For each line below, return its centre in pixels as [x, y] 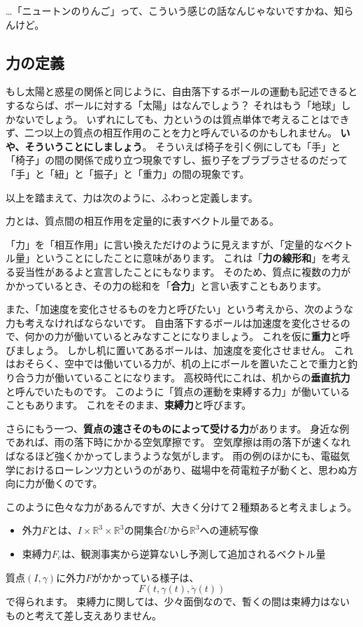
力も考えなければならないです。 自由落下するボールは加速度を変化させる [173, 322]
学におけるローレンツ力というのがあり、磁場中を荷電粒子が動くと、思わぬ [177, 469]
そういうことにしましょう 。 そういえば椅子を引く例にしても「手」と [183, 146]
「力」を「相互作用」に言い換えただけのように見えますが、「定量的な [165, 244]
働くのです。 [73, 483]
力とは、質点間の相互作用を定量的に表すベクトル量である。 [142, 221]
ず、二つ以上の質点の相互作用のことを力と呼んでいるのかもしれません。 [171, 133]
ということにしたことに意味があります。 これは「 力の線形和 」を [183, 258]
